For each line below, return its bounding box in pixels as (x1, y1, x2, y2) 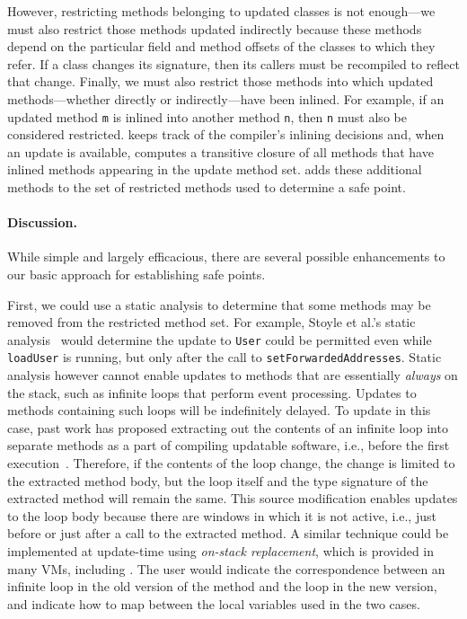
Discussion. (7, 213, 77, 232)
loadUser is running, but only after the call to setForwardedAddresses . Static (7, 348, 442, 367)
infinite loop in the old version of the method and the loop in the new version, (7, 577, 437, 596)
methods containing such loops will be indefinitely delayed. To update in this (7, 401, 431, 420)
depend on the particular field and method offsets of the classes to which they (7, 37, 436, 56)
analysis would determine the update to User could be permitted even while (7, 330, 432, 349)
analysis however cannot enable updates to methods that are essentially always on (7, 366, 458, 385)
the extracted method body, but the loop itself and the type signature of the (7, 471, 428, 490)
